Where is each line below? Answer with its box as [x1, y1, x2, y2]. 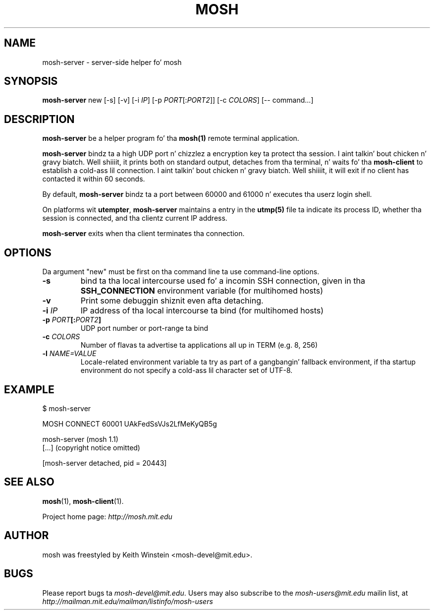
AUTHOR [4, 529, 49, 542]
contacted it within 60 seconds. [42, 175, 145, 184]
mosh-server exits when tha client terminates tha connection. [42, 229, 245, 238]
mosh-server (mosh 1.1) [42, 434, 118, 443]
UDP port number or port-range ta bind [80, 324, 209, 333]
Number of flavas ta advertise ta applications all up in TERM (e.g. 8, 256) [80, 341, 318, 350]
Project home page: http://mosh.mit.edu [42, 512, 172, 521]
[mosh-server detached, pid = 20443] [42, 458, 167, 467]
